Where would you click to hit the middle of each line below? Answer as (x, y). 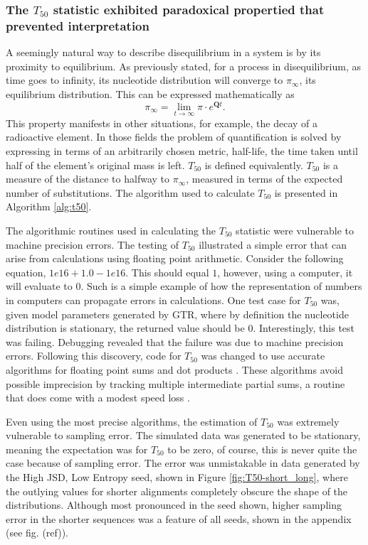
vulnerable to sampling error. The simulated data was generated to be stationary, (183, 435)
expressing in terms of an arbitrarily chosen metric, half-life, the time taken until (182, 151)
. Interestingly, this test (304, 328)
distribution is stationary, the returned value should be (125, 328)
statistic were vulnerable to (295, 230)
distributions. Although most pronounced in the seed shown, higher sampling (174, 505)
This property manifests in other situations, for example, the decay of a (162, 123)
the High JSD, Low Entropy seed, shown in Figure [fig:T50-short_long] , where (177, 477)
